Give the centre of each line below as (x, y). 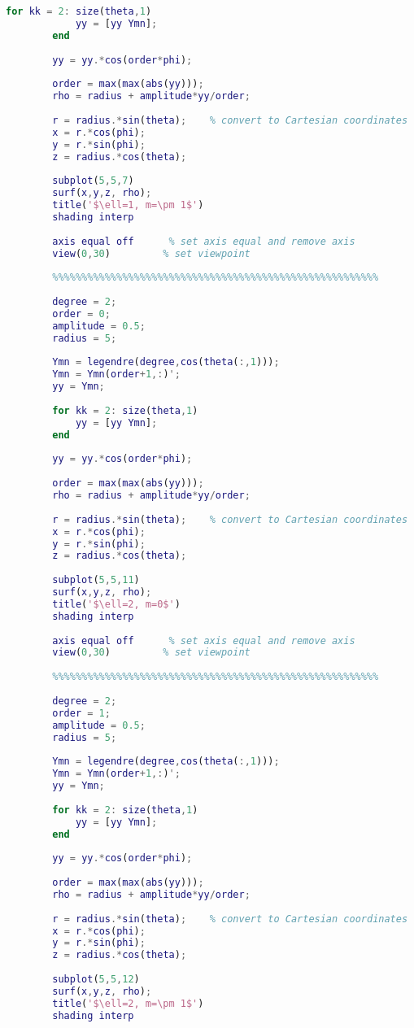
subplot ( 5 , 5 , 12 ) (96, 979)
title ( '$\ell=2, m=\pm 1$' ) (128, 1003)
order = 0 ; (81, 314)
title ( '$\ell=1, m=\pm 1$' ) (128, 205)
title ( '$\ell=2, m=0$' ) (116, 604)
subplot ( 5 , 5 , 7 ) (93, 181)
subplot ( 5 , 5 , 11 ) (96, 580)
